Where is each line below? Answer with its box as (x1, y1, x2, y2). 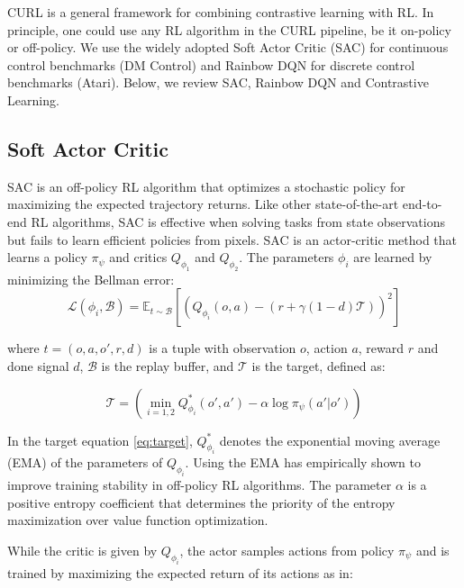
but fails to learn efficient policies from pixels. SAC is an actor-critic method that (7, 230, 457, 249)
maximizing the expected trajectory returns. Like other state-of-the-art (7, 194, 399, 213)
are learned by (353, 248, 432, 267)
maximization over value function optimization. (7, 511, 268, 529)
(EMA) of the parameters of (7, 453, 163, 472)
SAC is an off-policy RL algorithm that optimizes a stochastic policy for (7, 176, 405, 195)
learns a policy (7, 248, 87, 267)
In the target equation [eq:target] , (7, 430, 193, 449)
